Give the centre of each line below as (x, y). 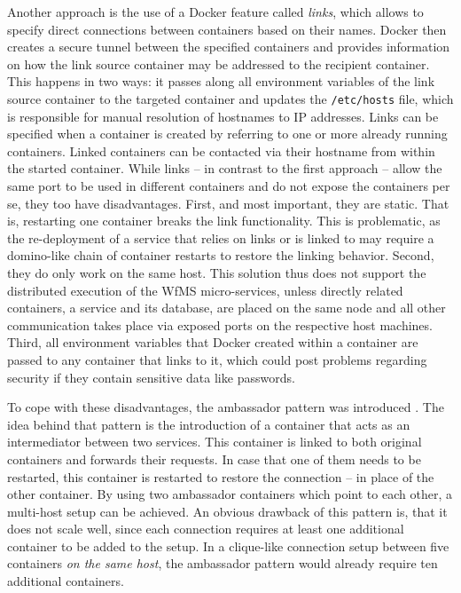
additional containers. (66, 581)
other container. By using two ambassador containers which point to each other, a (230, 494)
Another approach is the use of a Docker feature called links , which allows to (215, 12)
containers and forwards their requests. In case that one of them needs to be (214, 459)
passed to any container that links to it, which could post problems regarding (217, 359)
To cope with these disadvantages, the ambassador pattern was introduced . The (226, 407)
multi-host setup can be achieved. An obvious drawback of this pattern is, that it (227, 511)
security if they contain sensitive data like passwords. (151, 377)
